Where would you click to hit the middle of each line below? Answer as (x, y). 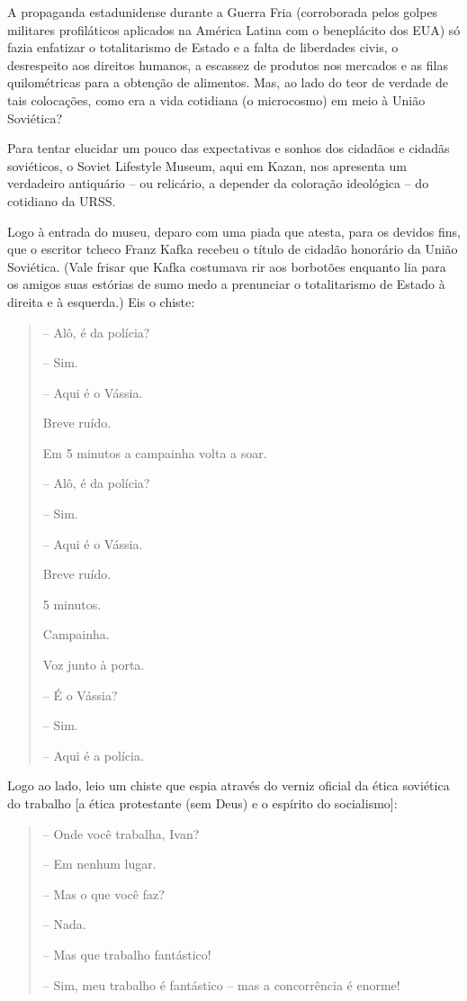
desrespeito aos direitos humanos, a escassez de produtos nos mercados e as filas (228, 64)
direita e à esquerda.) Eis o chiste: (101, 301)
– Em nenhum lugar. (99, 864)
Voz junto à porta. (94, 665)
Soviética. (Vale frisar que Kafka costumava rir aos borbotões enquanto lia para (227, 266)
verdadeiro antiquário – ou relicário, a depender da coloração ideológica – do (218, 183)
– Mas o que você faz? (103, 893)
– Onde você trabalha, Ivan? (121, 833)
